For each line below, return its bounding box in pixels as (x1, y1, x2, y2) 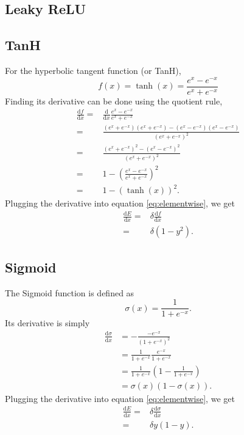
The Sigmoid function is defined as (5, 286, 134, 299)
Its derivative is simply (5, 316, 90, 329)
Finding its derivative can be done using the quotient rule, (5, 94, 223, 107)
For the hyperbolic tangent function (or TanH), (5, 64, 181, 76)
